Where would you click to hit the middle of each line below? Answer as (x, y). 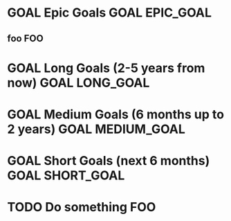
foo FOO (25, 38)
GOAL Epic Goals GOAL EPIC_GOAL (110, 13)
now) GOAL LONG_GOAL (78, 83)
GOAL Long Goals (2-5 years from (106, 68)
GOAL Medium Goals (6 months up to (116, 114)
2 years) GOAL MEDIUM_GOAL (96, 129)
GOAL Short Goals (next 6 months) (109, 161)
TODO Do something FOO (82, 207)
